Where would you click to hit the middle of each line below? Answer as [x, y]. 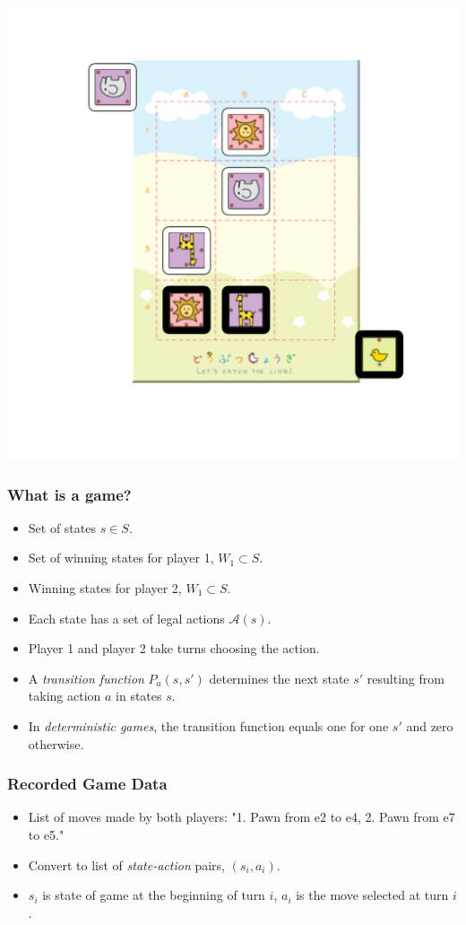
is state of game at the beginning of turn [154, 895]
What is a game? [69, 494]
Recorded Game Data [87, 784]
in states [139, 696]
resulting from [406, 678]
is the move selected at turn [372, 895]
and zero [430, 725]
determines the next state [279, 678]
